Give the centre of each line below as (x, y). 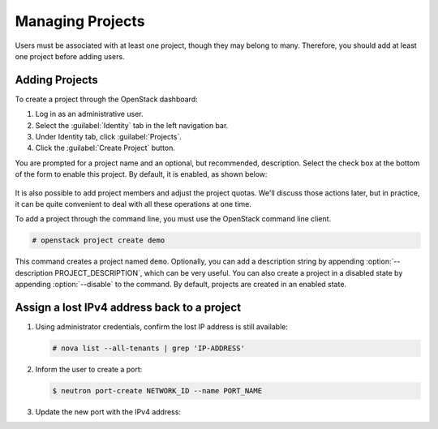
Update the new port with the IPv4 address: (108, 412)
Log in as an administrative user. (89, 114)
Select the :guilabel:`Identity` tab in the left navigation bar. (132, 125)
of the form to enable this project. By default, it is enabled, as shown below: (141, 174)
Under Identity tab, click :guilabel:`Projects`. (109, 137)
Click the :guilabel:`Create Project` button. (105, 148)
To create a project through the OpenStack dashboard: (106, 99)
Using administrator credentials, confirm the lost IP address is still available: (161, 327)
